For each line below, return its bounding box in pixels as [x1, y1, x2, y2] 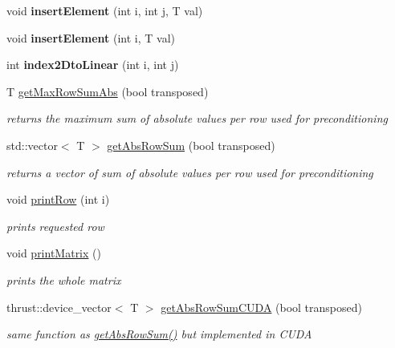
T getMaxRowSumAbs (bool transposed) [6, 83, 209, 99]
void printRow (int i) [6, 191, 110, 208]
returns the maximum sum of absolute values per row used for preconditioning [6, 110, 388, 127]
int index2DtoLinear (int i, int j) [6, 56, 179, 73]
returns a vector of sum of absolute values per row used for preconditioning [6, 164, 373, 180]
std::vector [6, 136, 58, 153]
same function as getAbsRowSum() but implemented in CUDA [6, 326, 312, 342]
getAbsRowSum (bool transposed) [107, 136, 275, 153]
